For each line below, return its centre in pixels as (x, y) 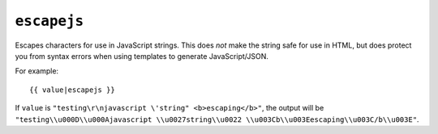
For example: (37, 71)
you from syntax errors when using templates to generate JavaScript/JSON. (142, 56)
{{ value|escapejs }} (72, 90)
